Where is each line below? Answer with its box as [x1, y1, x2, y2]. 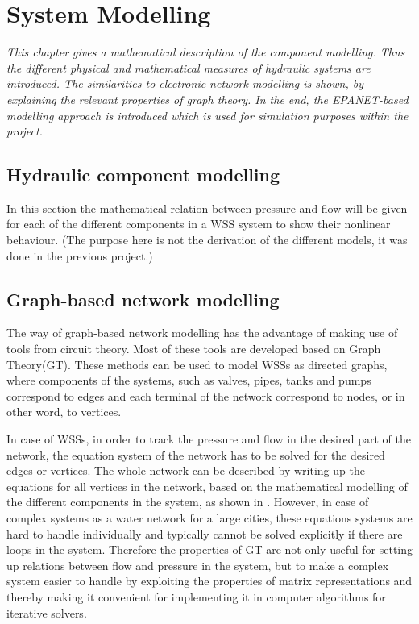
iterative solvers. [6, 604, 87, 621]
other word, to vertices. [6, 403, 122, 420]
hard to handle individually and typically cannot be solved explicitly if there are [6, 525, 403, 542]
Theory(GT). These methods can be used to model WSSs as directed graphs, [6, 356, 388, 372]
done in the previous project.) [6, 247, 153, 264]
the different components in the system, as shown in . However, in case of [6, 493, 369, 510]
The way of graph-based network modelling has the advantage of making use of [6, 324, 398, 341]
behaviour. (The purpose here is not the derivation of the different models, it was [6, 231, 408, 248]
